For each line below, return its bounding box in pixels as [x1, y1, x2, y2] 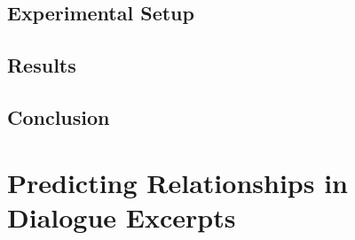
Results [7, 51, 76, 79]
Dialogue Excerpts [7, 198, 236, 235]
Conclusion [7, 103, 110, 130]
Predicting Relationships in [7, 164, 348, 200]
